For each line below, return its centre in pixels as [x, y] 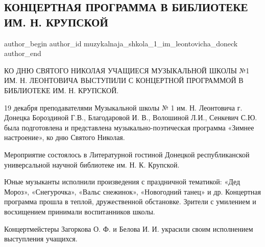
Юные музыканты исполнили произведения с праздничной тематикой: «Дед [122, 182]
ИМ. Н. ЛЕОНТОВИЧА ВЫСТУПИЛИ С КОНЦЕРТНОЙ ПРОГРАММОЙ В [124, 80]
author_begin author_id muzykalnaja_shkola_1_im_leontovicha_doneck [121, 43]
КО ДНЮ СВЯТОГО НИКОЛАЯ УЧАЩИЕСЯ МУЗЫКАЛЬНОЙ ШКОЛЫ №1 [127, 70]
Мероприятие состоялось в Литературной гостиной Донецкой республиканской [127, 154]
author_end [23, 53]
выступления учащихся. [41, 239]
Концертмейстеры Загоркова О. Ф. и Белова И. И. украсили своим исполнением [129, 228]
